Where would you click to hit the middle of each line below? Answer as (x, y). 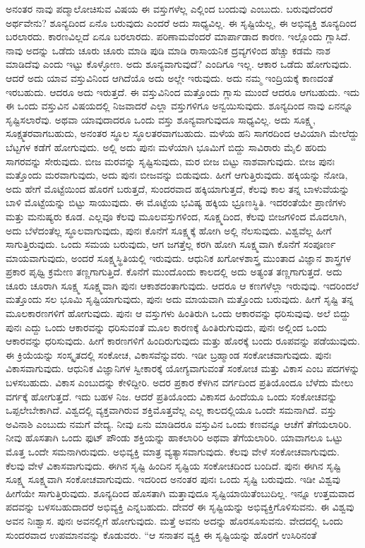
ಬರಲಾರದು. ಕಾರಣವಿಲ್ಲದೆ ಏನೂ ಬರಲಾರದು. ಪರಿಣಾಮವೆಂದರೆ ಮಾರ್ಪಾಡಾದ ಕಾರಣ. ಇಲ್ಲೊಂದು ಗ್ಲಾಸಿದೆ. (178, 36)
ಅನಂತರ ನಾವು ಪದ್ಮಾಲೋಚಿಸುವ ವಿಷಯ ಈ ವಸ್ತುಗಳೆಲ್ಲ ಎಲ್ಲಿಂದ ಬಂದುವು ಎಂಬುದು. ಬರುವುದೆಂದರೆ (169, 8)
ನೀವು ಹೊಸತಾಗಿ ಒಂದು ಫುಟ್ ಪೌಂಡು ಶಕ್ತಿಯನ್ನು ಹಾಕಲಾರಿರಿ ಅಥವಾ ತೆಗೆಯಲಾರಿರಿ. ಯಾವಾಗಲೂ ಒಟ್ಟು (174, 437)
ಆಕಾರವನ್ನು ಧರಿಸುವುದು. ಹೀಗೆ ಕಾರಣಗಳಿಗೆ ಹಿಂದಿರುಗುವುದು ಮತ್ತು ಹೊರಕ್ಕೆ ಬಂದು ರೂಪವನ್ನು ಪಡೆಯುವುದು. (183, 341)
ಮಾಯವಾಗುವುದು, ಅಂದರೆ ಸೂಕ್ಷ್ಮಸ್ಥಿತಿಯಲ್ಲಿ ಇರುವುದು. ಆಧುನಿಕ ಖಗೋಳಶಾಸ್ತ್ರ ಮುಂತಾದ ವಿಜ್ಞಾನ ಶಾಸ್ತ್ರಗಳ (179, 257)
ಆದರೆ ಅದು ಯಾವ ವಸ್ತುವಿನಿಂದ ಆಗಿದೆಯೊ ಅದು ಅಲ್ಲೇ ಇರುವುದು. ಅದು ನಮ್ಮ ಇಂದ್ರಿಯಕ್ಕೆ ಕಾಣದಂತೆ (170, 77)
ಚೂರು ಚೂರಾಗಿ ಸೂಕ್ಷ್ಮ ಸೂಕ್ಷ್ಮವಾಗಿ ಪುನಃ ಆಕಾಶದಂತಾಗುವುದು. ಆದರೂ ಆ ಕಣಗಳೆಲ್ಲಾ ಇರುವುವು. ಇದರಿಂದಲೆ (182, 285)
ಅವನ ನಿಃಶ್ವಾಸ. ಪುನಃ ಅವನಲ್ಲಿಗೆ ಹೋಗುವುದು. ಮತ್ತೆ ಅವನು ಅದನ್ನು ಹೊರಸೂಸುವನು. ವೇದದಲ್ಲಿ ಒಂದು (174, 520)
